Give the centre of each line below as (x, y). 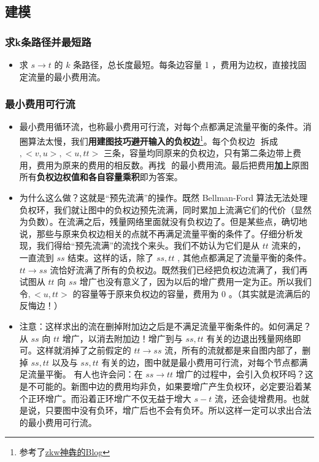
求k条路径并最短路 (48, 41)
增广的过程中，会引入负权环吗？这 (244, 374)
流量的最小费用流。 (67, 76)
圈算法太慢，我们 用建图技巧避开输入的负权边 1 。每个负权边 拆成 (148, 140)
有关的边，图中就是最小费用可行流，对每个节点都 (200, 362)
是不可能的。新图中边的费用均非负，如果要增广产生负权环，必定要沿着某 (165, 386)
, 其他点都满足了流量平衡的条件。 (244, 257)
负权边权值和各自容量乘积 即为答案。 (110, 177)
